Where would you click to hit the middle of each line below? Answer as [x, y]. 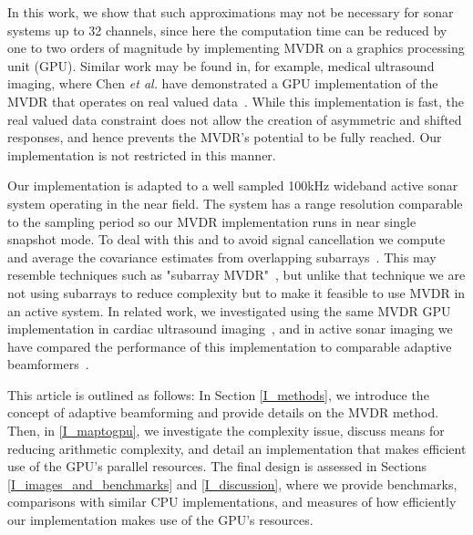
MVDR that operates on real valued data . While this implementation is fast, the [236, 101]
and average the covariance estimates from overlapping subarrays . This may [222, 257]
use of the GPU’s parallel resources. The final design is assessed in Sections [217, 466]
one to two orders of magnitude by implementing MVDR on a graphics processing [236, 48]
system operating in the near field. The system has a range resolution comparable [235, 203]
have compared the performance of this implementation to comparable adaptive [230, 346]
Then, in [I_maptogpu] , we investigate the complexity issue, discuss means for [226, 431]
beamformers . [48, 364]
